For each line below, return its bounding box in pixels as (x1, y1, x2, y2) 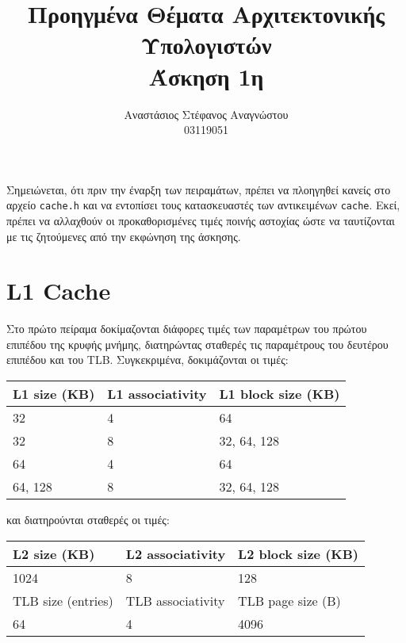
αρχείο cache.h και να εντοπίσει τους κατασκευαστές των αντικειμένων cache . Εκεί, (6, 197, 400, 213)
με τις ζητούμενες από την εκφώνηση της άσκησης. (6, 228, 241, 244)
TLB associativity (125, 591, 225, 610)
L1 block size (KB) (219, 385, 340, 404)
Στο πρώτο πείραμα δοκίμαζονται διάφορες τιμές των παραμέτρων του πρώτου (6, 320, 367, 337)
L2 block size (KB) (238, 544, 358, 563)
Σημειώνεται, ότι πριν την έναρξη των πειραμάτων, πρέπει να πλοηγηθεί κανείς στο (6, 181, 391, 197)
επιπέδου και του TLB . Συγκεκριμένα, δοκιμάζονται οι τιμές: (6, 351, 289, 368)
